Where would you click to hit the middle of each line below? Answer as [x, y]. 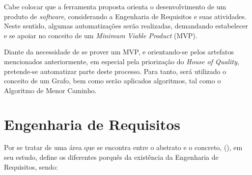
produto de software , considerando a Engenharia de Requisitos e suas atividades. [125, 16]
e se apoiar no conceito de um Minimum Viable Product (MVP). [101, 35]
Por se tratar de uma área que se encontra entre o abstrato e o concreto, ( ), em [123, 147]
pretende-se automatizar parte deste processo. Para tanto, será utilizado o [115, 71]
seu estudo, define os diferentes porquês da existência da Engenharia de [111, 157]
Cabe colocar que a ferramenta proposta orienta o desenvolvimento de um [115, 6]
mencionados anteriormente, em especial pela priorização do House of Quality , [122, 61]
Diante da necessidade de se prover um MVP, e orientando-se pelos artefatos [119, 52]
